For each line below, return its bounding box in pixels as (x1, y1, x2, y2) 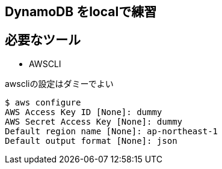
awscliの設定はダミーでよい (5, 78, 114, 89)
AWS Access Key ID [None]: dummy (5, 107, 162, 117)
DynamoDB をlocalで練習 (5, 4, 157, 19)
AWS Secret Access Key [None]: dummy (5, 116, 183, 126)
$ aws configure (5, 97, 81, 107)
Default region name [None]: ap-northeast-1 (5, 126, 218, 136)
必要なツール (5, 32, 81, 48)
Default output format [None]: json (5, 135, 177, 146)
